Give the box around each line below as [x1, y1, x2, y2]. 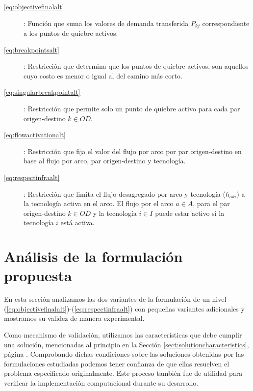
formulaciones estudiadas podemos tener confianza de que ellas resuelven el [4, 358, 229, 368]
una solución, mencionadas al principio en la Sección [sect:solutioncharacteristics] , [4, 339, 249, 349]
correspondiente [202, 18, 250, 28]
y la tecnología [93, 208, 137, 218]
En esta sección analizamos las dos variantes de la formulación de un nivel [4, 294, 227, 304]
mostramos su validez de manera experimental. [4, 313, 145, 323]
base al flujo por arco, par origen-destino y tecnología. [24, 156, 186, 166]
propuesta [4, 265, 72, 286]
